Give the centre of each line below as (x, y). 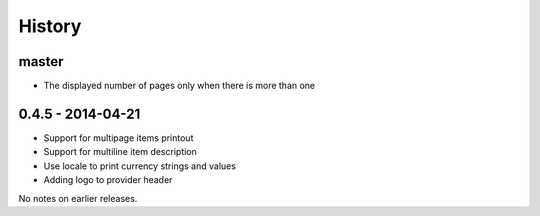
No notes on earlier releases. (78, 198)
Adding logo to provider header (108, 180)
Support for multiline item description (120, 152)
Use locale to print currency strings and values (140, 166)
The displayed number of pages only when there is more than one (179, 86)
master (41, 61)
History (50, 26)
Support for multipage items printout (118, 137)
